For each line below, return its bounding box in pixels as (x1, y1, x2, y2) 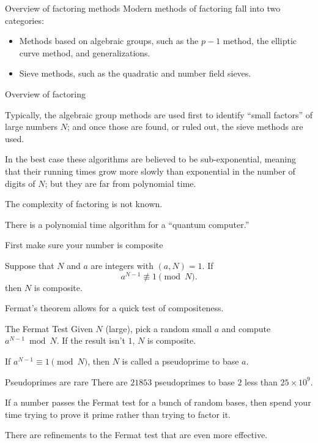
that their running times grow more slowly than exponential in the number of (5, 164, 295, 177)
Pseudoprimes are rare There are (5, 375, 128, 388)
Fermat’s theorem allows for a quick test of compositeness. (5, 301, 224, 314)
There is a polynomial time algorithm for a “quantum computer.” (5, 218, 250, 230)
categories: (5, 13, 44, 26)
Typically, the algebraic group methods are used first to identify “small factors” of (5, 108, 313, 121)
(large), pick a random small (105, 322, 212, 335)
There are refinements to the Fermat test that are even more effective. (5, 428, 268, 441)
